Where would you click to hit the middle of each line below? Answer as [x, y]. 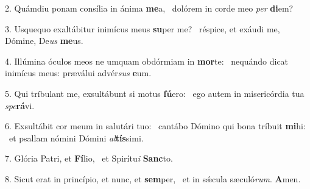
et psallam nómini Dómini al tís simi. [76, 137]
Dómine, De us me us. [44, 41]
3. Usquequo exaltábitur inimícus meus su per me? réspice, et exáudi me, [143, 28]
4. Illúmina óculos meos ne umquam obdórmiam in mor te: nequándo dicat [147, 61]
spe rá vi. [20, 105]
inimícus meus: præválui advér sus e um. [78, 73]
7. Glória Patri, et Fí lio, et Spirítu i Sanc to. [89, 158]
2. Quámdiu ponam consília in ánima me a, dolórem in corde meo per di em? [149, 8]
